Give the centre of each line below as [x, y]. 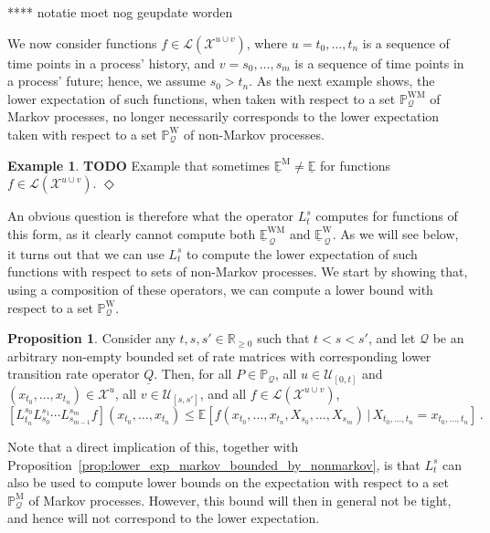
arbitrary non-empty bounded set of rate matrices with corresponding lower [219, 355]
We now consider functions [82, 42]
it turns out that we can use [86, 253]
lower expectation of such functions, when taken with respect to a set [202, 98]
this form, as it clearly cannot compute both [132, 233]
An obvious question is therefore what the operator [151, 216]
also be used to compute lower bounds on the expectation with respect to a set [229, 482]
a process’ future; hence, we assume [107, 81]
